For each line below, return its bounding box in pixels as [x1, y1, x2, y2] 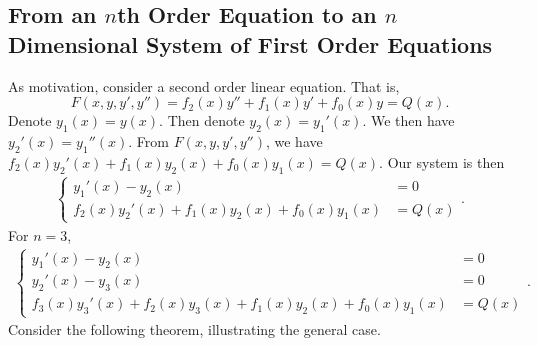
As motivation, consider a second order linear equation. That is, [8, 75, 400, 96]
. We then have [362, 110, 455, 131]
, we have [265, 130, 323, 151]
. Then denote [159, 110, 245, 131]
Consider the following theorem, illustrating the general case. [8, 319, 381, 340]
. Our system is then [379, 151, 505, 172]
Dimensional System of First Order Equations [8, 28, 493, 59]
